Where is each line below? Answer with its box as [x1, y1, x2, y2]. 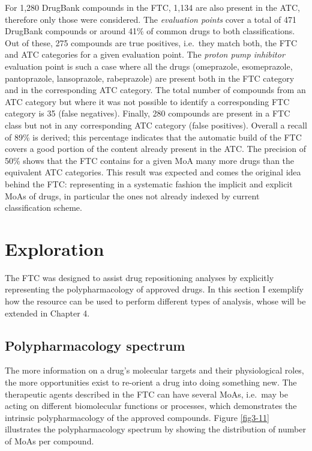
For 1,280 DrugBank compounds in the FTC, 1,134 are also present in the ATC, [5, 1, 300, 13]
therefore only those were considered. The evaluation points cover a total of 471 [5, 13, 296, 25]
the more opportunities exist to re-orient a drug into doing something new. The [5, 375, 297, 388]
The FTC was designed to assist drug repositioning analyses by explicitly [5, 271, 274, 283]
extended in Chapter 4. [5, 306, 90, 319]
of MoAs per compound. [5, 434, 94, 447]
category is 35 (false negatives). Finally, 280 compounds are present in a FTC [5, 107, 290, 120]
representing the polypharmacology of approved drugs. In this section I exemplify [5, 283, 304, 295]
